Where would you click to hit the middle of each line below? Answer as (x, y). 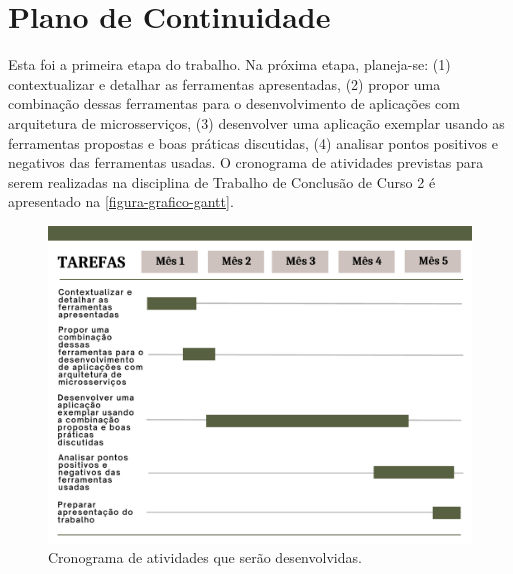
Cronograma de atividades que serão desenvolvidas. (205, 557)
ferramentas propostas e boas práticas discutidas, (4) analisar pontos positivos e (253, 142)
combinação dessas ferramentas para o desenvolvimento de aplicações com (234, 103)
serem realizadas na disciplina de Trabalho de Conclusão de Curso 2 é (222, 181)
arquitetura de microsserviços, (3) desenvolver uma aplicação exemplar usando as (256, 122)
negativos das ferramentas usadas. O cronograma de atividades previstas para (246, 162)
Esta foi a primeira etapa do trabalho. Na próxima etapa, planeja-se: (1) (229, 64)
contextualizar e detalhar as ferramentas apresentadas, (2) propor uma (224, 83)
